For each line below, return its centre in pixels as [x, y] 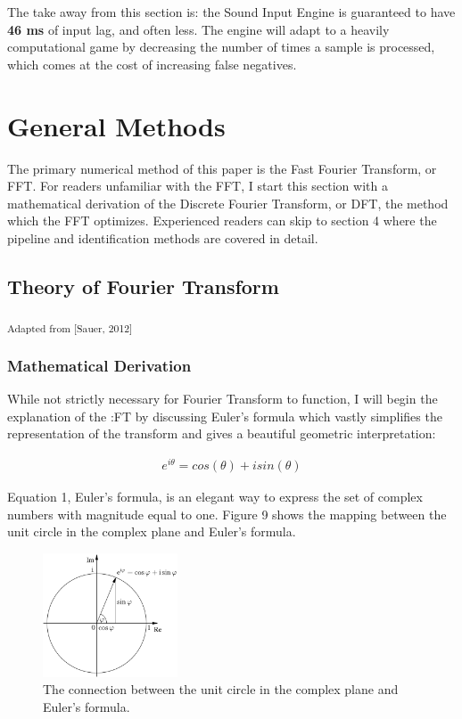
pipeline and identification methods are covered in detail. [163, 237]
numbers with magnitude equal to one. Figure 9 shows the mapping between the [227, 514]
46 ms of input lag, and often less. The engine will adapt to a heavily [198, 29]
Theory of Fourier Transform [143, 286]
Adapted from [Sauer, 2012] [70, 327]
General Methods [116, 125]
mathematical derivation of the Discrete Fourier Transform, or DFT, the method [228, 203]
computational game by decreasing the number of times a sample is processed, [221, 47]
